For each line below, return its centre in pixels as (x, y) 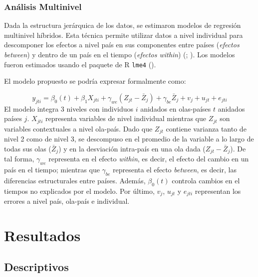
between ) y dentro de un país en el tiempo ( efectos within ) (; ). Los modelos (120, 54)
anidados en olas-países (176, 108)
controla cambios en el (206, 180)
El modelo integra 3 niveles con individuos (69, 108)
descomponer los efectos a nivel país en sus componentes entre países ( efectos (122, 45)
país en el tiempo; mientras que (52, 169)
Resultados (42, 235)
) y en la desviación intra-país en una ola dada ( (132, 148)
